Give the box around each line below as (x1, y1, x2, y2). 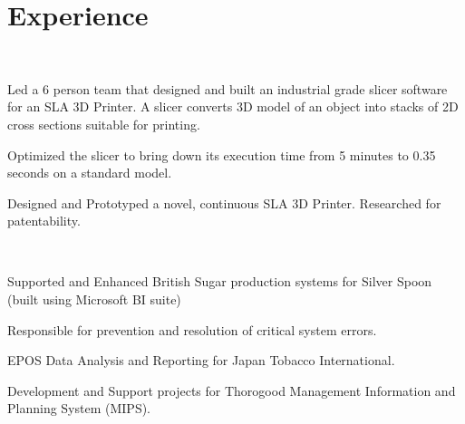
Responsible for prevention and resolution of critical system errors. (7, 320, 377, 339)
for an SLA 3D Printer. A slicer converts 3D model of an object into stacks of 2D (7, 97, 459, 116)
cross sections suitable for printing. (7, 114, 200, 133)
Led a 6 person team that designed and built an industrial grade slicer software (7, 79, 448, 98)
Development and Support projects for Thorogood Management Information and (7, 381, 456, 400)
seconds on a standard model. (7, 163, 172, 182)
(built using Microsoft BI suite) (7, 290, 181, 309)
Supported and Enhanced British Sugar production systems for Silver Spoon (7, 272, 432, 291)
